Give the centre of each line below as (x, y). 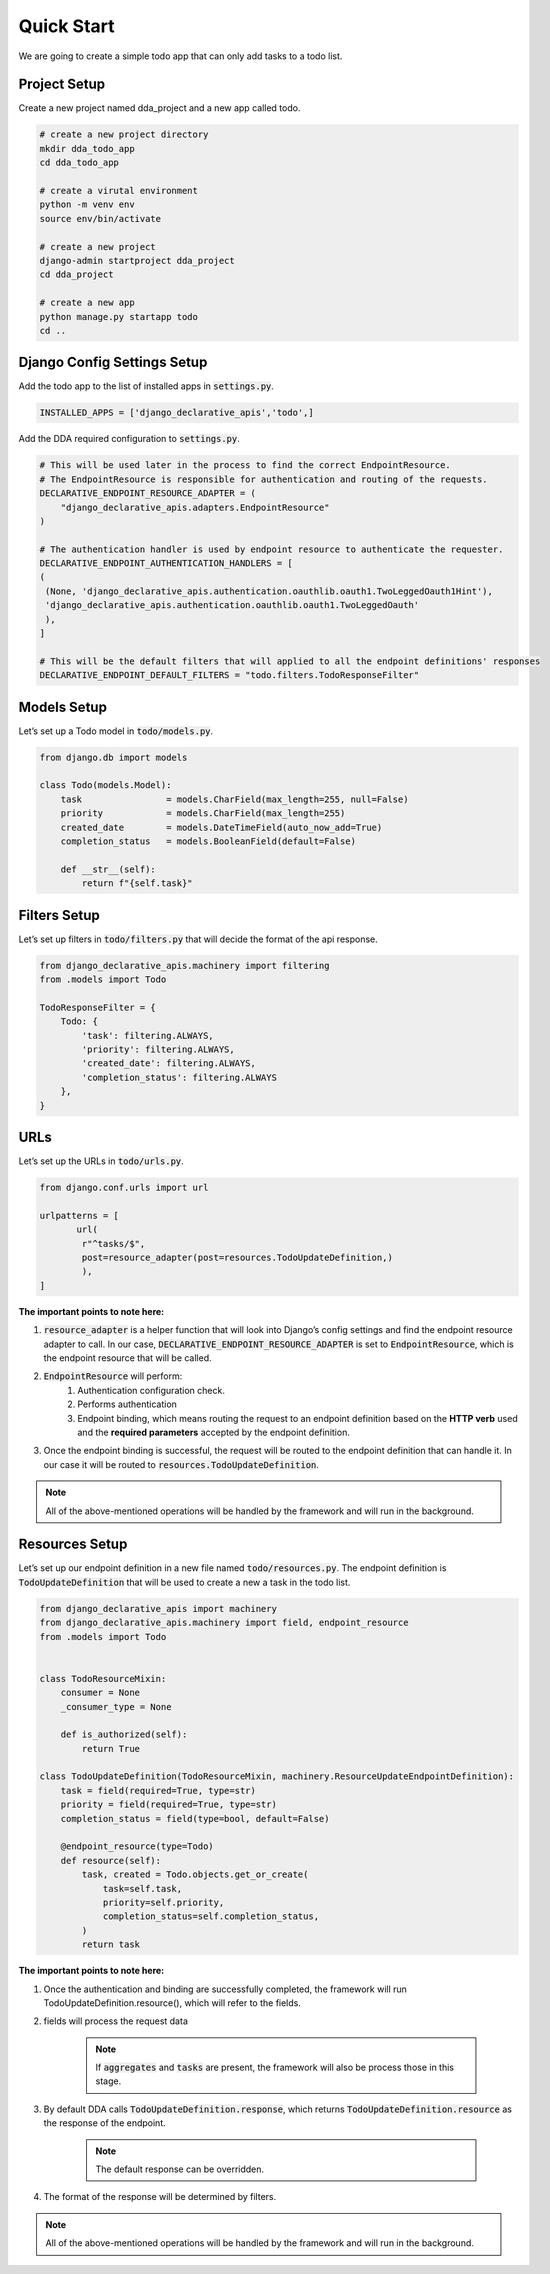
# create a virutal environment (119, 190)
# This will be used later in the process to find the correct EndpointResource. (245, 465)
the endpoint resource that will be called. (127, 1357)
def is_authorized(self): (124, 1734)
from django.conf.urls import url (124, 1188)
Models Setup (62, 706)
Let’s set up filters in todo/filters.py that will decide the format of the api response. (198, 939)
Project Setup (62, 84)
